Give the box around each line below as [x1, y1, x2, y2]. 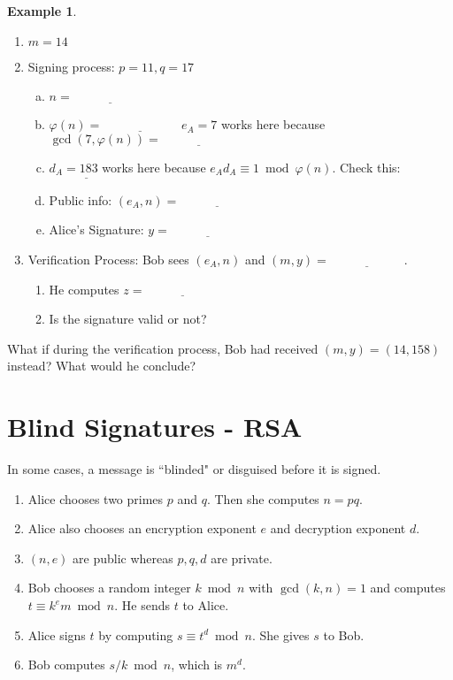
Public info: [49, 190, 112, 209]
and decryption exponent [270, 519, 406, 538]
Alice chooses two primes [27, 489, 164, 508]
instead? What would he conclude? [7, 356, 196, 375]
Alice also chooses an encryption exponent [27, 519, 257, 538]
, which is [171, 655, 223, 674]
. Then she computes [206, 489, 319, 508]
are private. [211, 548, 273, 567]
